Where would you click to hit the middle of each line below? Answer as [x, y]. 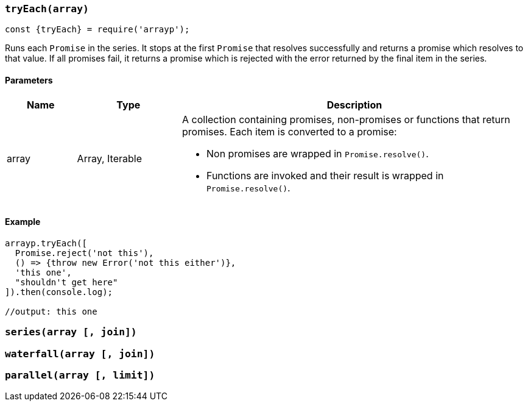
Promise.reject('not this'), [84, 253]
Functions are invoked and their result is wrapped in [325, 175]
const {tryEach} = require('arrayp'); [97, 30]
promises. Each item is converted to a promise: [289, 131]
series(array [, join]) [71, 332]
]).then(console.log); [59, 292]
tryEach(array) [47, 9]
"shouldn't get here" [66, 282]
